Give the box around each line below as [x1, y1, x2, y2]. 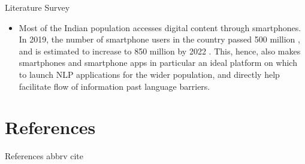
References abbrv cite [5, 150, 84, 162]
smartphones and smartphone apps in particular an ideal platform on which [19, 56, 297, 69]
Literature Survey [5, 1, 70, 13]
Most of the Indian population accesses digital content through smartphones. [19, 21, 301, 34]
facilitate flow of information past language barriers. [19, 80, 210, 92]
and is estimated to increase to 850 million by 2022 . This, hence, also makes [19, 44, 301, 57]
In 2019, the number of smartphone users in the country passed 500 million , [19, 33, 300, 45]
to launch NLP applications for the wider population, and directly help [19, 68, 280, 80]
